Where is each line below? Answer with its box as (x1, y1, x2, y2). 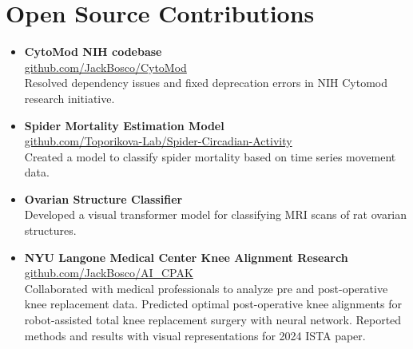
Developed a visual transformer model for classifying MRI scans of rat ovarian (24, 206, 407, 223)
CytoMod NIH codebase (24, 43, 162, 60)
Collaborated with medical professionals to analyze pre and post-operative (24, 280, 388, 296)
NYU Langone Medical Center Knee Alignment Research (24, 248, 348, 265)
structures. (24, 222, 77, 239)
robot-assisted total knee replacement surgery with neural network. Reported (24, 311, 402, 328)
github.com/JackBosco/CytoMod (24, 58, 187, 75)
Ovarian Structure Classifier (24, 190, 183, 207)
